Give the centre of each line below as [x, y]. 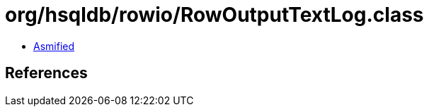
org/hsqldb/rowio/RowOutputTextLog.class [214, 15]
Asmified [54, 46]
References [46, 73]
